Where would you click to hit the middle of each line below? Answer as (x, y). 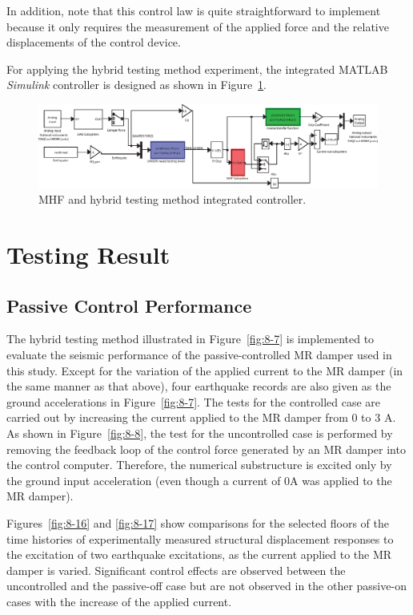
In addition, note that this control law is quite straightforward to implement (194, 10)
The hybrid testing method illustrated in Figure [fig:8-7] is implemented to (190, 339)
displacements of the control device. (94, 42)
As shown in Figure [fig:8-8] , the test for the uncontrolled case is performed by (200, 433)
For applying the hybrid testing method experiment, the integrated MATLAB (197, 69)
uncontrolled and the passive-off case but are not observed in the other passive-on (206, 586)
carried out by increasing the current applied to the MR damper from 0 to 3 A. (201, 417)
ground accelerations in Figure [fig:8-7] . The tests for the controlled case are (194, 401)
